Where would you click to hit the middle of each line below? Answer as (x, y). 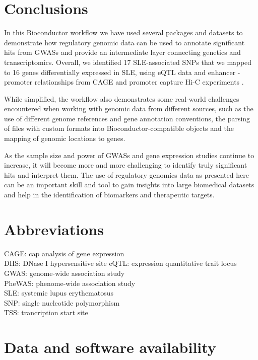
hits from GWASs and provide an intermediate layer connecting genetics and (122, 52)
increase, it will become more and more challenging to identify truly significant (126, 165)
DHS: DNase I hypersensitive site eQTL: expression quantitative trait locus (120, 263)
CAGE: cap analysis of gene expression (64, 253)
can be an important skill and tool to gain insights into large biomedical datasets (129, 185)
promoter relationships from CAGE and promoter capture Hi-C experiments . (124, 82)
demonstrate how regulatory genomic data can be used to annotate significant (124, 42)
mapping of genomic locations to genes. (65, 138)
